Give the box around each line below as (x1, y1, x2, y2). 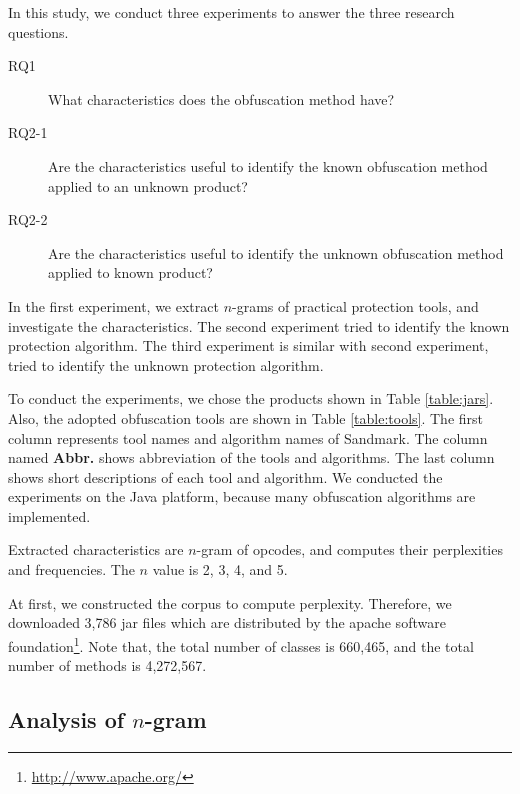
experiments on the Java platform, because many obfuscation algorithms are (8, 486, 476, 507)
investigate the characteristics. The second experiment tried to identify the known (8, 315, 510, 336)
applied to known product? (48, 262, 213, 283)
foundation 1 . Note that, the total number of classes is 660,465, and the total (8, 632, 474, 656)
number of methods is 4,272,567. (8, 655, 207, 676)
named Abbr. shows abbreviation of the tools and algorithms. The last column (8, 447, 495, 468)
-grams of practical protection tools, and (232, 295, 479, 316)
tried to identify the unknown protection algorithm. (8, 354, 324, 375)
